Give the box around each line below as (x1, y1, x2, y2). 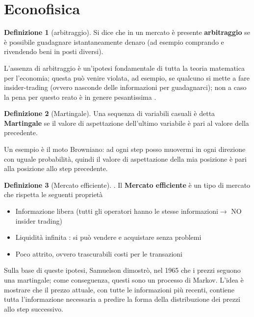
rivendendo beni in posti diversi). (4, 46, 103, 57)
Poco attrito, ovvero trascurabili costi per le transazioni (15, 248, 182, 259)
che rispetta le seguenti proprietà (4, 189, 103, 200)
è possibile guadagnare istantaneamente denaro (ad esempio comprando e (4, 36, 224, 47)
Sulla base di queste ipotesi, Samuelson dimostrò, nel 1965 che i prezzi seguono (4, 265, 241, 275)
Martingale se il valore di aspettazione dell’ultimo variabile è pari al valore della (4, 117, 249, 128)
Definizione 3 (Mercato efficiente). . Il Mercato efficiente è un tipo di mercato (4, 179, 251, 190)
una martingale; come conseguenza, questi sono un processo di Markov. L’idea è (4, 275, 244, 285)
